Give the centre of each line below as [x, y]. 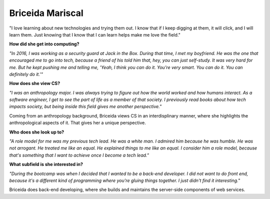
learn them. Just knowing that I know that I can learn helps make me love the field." [95, 34]
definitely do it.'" [26, 74]
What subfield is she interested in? [46, 164]
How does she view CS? [35, 83]
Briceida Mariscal [46, 13]
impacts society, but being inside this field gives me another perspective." [85, 106]
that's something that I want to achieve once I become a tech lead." [79, 155]
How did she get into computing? [44, 44]
